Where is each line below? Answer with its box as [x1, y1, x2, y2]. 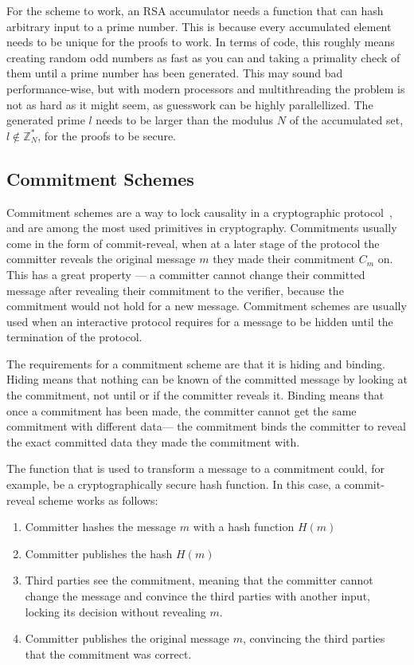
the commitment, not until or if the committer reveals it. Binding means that [6, 387, 385, 403]
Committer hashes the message [25, 518, 177, 535]
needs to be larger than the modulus [96, 112, 274, 128]
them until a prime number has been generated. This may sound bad [6, 65, 343, 81]
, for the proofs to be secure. [37, 127, 176, 144]
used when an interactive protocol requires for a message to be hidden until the [6, 313, 393, 329]
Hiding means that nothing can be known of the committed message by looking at [6, 371, 408, 388]
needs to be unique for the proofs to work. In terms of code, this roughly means [6, 33, 395, 50]
